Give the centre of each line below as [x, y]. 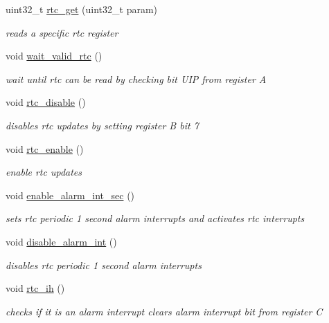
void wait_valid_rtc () [54, 56]
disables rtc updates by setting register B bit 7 [102, 125]
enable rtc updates [44, 172]
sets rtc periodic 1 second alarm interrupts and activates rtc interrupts [155, 218]
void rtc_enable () [45, 148]
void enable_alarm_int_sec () [70, 195]
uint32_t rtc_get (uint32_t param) [82, 9]
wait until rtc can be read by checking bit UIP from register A [136, 79]
